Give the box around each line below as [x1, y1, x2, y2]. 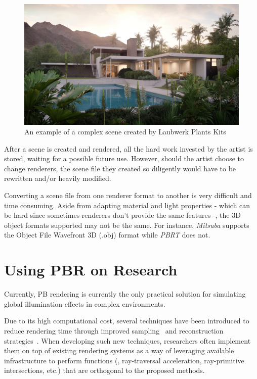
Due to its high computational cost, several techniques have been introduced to [4, 315, 249, 326]
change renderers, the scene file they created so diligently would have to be [4, 163, 236, 173]
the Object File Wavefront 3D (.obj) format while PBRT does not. [4, 229, 210, 240]
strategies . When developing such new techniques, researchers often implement [4, 335, 251, 346]
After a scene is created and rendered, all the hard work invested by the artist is [4, 143, 253, 154]
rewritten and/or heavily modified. [4, 173, 111, 183]
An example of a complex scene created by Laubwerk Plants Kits [24, 126, 226, 137]
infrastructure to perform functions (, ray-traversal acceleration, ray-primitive [4, 355, 244, 365]
